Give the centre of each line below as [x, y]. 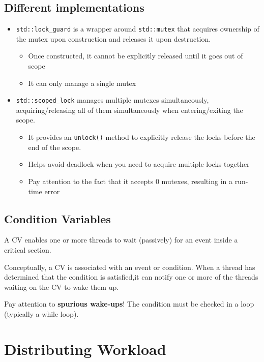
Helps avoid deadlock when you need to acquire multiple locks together [139, 164]
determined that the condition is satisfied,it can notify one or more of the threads [131, 277]
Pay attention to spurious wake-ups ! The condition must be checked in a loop [129, 304]
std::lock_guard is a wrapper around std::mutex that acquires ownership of [138, 29]
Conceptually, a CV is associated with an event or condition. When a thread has [130, 267]
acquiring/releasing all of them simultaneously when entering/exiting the [129, 110]
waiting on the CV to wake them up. [62, 286]
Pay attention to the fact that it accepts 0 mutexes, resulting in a [130, 181]
